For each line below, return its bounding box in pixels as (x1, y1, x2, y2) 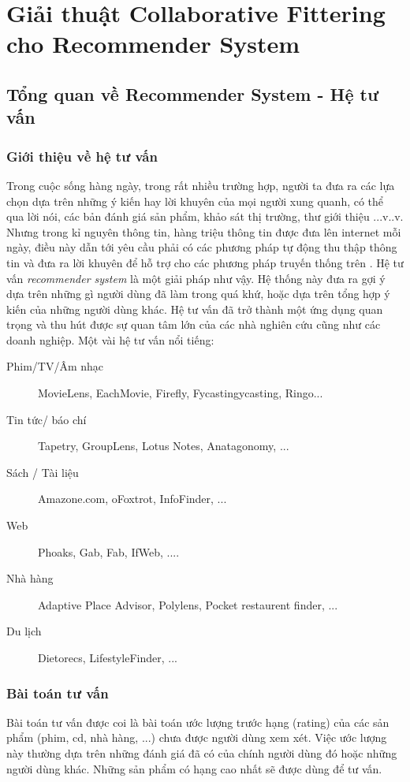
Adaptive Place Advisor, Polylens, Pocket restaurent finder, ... (38, 596, 338, 613)
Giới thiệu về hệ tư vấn (6, 146, 158, 166)
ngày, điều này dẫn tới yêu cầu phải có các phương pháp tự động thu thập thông (6, 239, 397, 255)
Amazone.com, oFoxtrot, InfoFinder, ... (38, 490, 227, 507)
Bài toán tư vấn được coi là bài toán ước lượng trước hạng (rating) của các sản (6, 713, 389, 730)
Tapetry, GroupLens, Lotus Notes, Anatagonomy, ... (38, 438, 289, 454)
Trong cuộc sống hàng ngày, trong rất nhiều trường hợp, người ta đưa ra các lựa (6, 177, 395, 193)
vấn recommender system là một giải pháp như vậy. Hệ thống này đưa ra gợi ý (6, 270, 386, 286)
